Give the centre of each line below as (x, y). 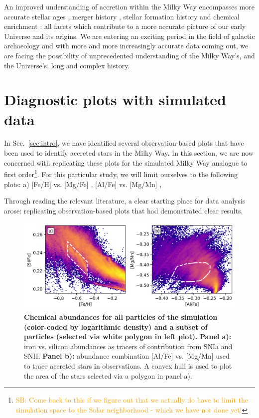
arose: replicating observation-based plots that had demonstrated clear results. (124, 210)
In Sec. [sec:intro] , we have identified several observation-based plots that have (124, 143)
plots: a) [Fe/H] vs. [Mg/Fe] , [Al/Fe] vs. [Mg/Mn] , (83, 184)
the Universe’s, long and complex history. (67, 65)
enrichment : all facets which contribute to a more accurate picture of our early (125, 26)
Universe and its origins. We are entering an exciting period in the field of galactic (129, 36)
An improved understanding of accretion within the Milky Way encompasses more (129, 6)
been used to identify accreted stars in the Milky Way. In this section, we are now (129, 153)
